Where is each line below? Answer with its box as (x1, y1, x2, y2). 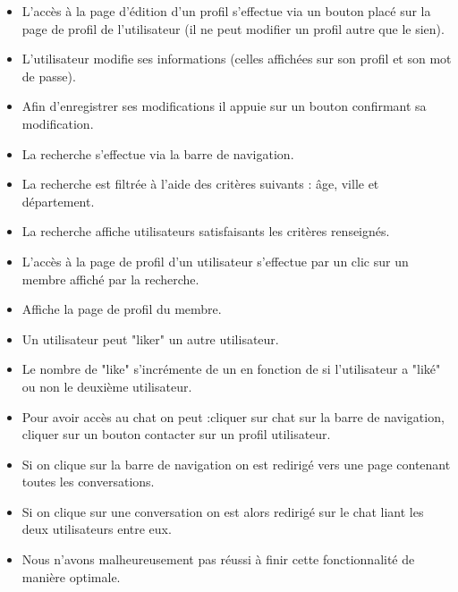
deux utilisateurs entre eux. (21, 520, 172, 538)
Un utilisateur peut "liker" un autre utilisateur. (21, 329, 279, 348)
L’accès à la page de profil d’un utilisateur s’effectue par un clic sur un (21, 251, 409, 270)
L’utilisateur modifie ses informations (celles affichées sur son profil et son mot (21, 49, 452, 68)
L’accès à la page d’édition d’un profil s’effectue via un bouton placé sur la (21, 2, 431, 20)
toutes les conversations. (21, 472, 155, 491)
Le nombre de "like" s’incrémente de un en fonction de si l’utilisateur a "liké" (21, 359, 441, 378)
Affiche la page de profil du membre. (21, 300, 222, 318)
